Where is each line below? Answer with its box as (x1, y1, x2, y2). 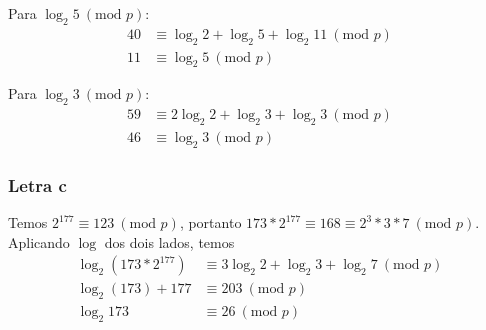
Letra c (8, 172, 67, 197)
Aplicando (8, 231, 70, 252)
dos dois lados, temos (104, 231, 235, 252)
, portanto (179, 212, 242, 233)
